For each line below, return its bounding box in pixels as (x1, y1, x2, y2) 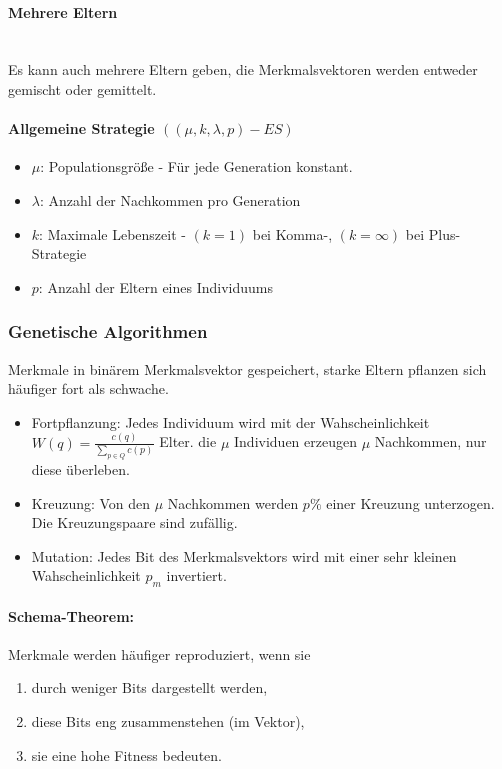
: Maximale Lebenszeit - (39, 223, 186, 244)
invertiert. (166, 565, 227, 586)
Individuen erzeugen (234, 431, 357, 452)
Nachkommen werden (167, 492, 299, 513)
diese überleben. (31, 458, 130, 479)
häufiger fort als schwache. (8, 378, 169, 399)
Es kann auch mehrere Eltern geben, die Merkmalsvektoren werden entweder (8, 59, 478, 80)
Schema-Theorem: (8, 605, 135, 626)
